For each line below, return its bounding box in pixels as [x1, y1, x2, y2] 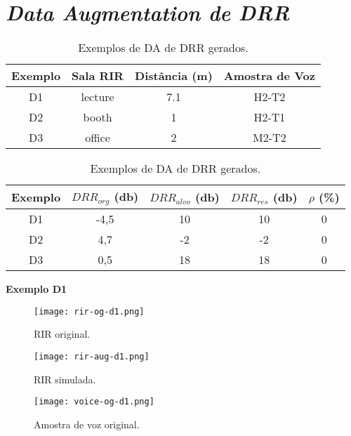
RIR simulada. [34, 371, 96, 386]
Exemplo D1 [6, 282, 67, 296]
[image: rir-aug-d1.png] [34, 351, 150, 362]
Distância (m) [135, 67, 213, 84]
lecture [81, 88, 114, 105]
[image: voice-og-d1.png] [34, 397, 154, 407]
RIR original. [34, 326, 91, 341]
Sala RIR [72, 67, 124, 84]
